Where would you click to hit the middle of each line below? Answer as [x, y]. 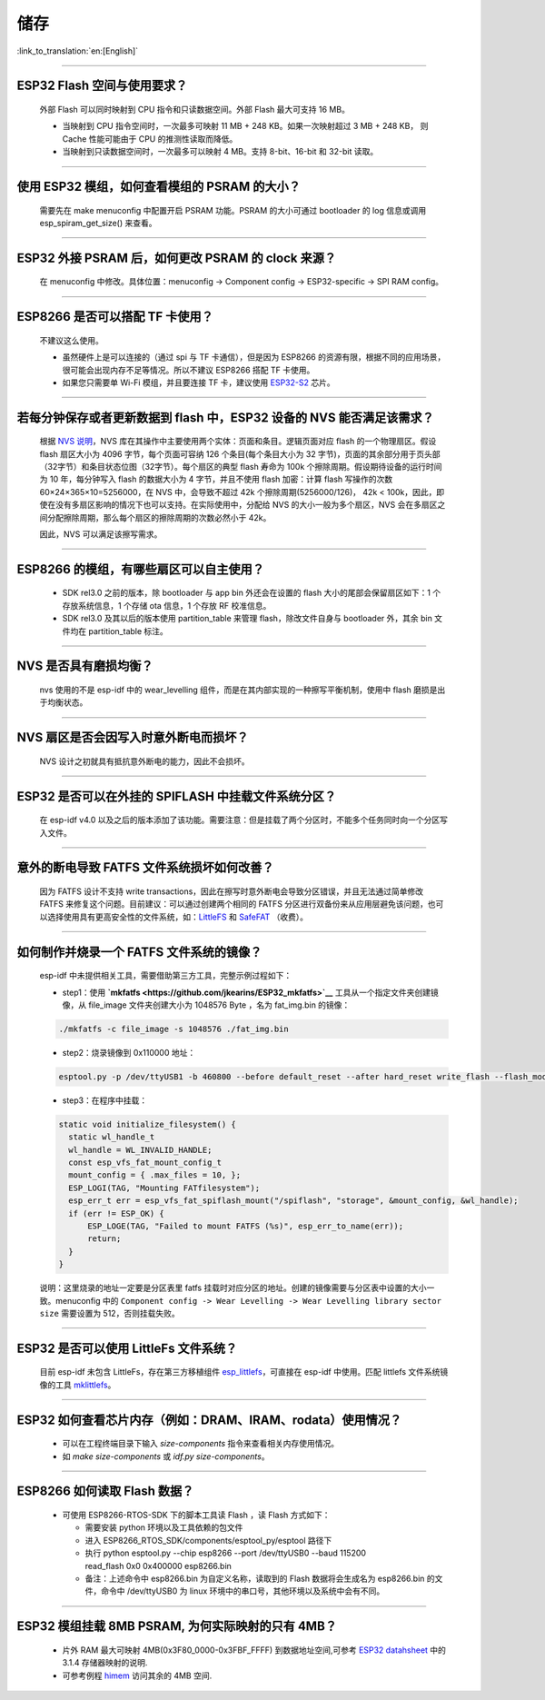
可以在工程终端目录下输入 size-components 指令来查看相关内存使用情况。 [201, 1444]
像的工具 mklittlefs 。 [78, 1385]
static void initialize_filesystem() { [147, 1124]
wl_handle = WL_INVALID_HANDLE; [140, 1150]
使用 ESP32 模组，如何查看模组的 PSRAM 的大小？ [159, 186]
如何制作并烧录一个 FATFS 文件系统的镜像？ [139, 952]
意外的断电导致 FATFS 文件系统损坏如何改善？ [145, 868]
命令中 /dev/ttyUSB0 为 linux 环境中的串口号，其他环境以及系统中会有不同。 [243, 1591]
